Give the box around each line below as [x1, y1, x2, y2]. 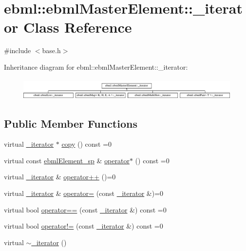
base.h [42, 45, 61, 56]
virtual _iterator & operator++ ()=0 [4, 172, 116, 182]
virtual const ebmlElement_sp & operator [4, 155, 130, 165]
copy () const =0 [61, 139, 112, 149]
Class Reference [23, 17, 132, 37]
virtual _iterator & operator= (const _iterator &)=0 [4, 188, 164, 198]
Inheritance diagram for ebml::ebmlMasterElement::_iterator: [4, 61, 188, 72]
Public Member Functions [4, 116, 137, 131]
